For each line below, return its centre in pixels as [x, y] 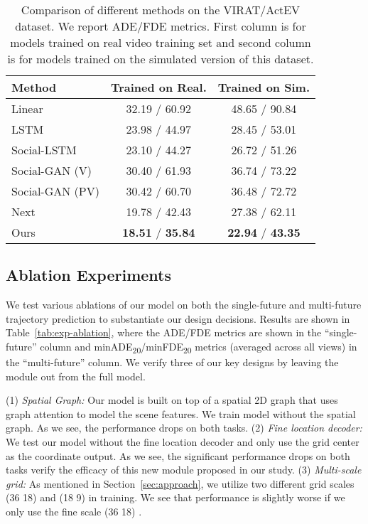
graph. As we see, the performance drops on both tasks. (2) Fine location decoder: [184, 428]
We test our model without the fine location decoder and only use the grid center [183, 442]
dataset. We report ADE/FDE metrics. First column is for [161, 26]
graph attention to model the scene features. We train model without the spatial [181, 413]
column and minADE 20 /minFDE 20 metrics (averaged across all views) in [199, 347]
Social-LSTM [44, 150]
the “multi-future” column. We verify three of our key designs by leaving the [172, 362]
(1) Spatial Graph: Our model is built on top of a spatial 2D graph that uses [172, 400]
